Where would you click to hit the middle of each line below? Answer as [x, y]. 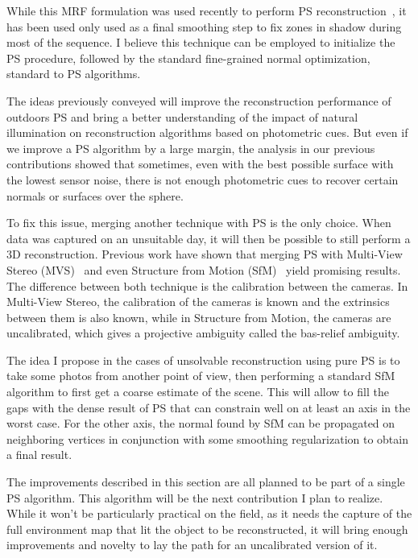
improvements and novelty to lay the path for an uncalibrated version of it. [192, 545]
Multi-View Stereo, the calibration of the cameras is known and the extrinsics [198, 302]
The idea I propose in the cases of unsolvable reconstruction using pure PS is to [203, 360]
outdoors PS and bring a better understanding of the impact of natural [182, 116]
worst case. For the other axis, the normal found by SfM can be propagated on [201, 423]
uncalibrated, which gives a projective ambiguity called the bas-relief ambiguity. [203, 333]
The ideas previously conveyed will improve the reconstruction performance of [199, 100]
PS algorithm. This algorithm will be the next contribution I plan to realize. [195, 497]
